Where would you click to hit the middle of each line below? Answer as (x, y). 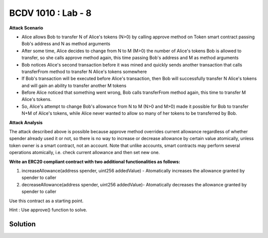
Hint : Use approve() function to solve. (48, 210)
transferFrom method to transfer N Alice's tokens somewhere (84, 72)
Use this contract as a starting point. (46, 201)
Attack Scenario (26, 28)
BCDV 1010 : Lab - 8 (50, 13)
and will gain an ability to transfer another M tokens (74, 85)
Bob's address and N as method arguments (66, 44)
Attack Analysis (26, 122)
